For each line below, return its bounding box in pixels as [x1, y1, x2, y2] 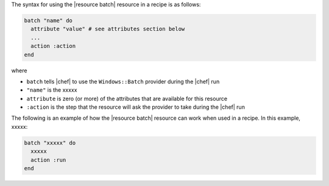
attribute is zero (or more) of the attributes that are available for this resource [26, 95, 228, 102]
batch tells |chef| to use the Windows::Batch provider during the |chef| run [26, 78, 220, 85]
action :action [30, 43, 76, 50]
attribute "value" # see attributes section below [30, 26, 185, 33]
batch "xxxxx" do [24, 139, 76, 146]
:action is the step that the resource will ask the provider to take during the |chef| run [26, 103, 245, 111]
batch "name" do [24, 17, 73, 24]
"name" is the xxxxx [26, 86, 77, 94]
